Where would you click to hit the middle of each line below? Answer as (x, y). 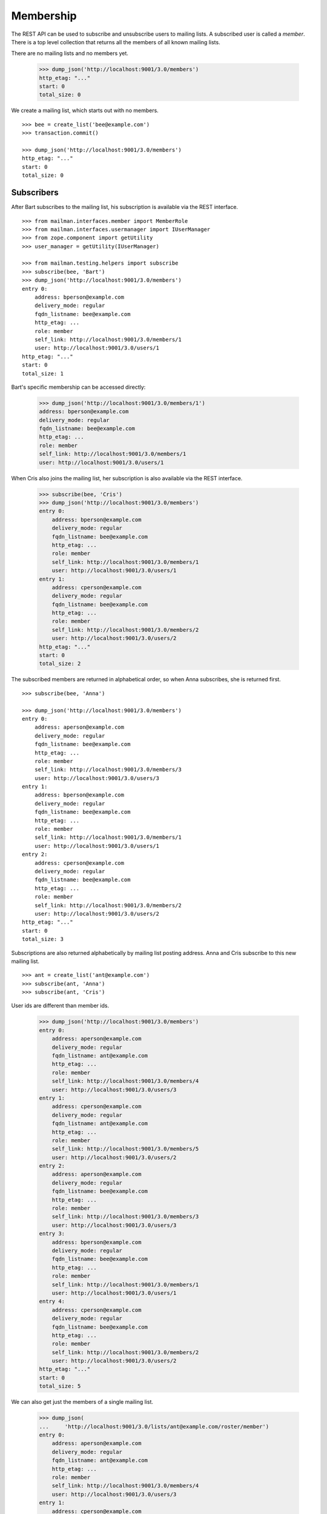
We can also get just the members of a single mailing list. (82, 1402)
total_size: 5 (60, 1386)
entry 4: (52, 1301)
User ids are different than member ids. (60, 1006)
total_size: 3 (43, 939)
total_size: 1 (43, 373)
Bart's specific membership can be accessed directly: (78, 387)
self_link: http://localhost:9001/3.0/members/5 (125, 1149)
